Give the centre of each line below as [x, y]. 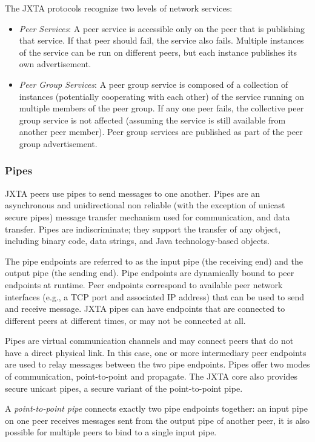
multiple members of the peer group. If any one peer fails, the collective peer [161, 108]
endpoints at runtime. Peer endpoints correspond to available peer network [144, 284]
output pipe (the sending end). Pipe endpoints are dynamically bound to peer [150, 273]
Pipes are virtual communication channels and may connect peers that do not [149, 341]
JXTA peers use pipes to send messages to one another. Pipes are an [133, 193]
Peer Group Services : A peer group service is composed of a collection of [154, 84]
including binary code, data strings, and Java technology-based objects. [137, 241]
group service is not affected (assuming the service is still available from [152, 120]
